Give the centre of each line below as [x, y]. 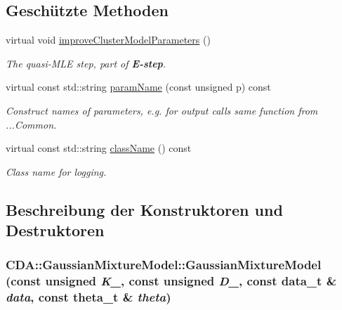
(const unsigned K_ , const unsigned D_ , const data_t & [171, 281]
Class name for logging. [56, 171]
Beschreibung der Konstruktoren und [144, 209]
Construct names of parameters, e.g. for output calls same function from [162, 110]
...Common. [31, 124]
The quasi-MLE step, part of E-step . [86, 63]
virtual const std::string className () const [99, 148]
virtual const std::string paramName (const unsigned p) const [138, 87]
